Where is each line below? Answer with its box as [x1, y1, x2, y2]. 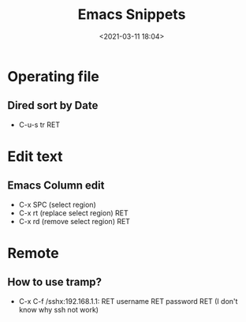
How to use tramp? [7, 275, 102, 289]
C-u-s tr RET [18, 120, 61, 129]
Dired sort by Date [7, 99, 99, 112]
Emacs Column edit [7, 179, 105, 193]
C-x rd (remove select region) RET [18, 216, 131, 226]
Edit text [7, 148, 64, 165]
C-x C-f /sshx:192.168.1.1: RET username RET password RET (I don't [18, 296, 238, 305]
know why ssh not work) [18, 305, 99, 314]
